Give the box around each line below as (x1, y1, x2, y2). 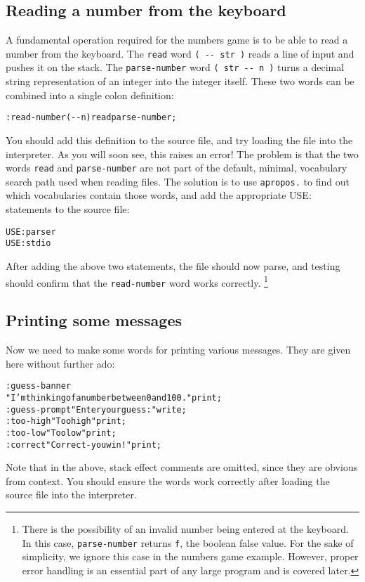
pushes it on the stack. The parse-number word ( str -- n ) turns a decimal (6, 60, 345, 75)
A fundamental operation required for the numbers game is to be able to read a (6, 32, 348, 47)
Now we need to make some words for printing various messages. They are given (6, 342, 351, 357)
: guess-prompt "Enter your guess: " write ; (6, 404, 187, 415)
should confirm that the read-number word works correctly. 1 (6, 273, 268, 290)
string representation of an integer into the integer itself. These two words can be (6, 74, 354, 89)
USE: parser (6, 226, 56, 237)
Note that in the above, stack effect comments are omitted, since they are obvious (6, 460, 358, 474)
